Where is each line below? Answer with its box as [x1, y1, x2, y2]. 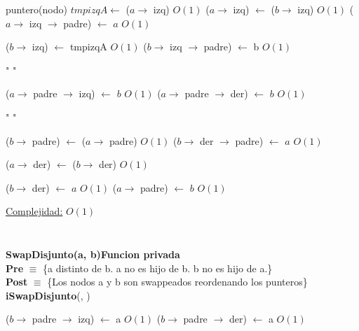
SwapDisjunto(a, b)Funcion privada [6, 246, 180, 261]
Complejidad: [6, 204, 63, 218]
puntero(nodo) [6, 2, 67, 16]
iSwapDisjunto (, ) [6, 288, 90, 302]
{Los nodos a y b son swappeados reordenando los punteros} [47, 274, 308, 289]
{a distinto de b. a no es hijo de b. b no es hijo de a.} [43, 260, 273, 275]
